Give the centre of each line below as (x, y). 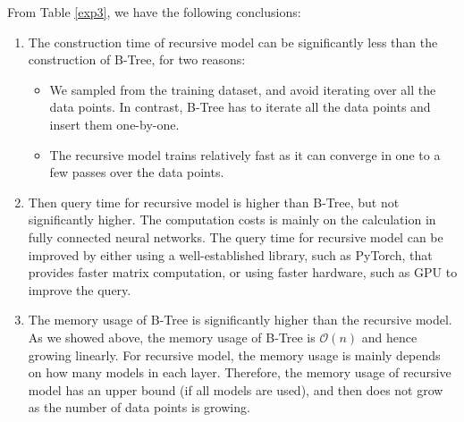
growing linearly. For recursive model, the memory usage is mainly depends (234, 354)
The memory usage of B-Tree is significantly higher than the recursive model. (240, 320)
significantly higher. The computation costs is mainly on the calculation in (232, 219)
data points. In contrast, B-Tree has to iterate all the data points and (240, 107)
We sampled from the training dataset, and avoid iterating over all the (243, 89)
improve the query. (80, 289)
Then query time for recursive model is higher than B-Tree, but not (214, 202)
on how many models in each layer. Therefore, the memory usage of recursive (240, 372)
